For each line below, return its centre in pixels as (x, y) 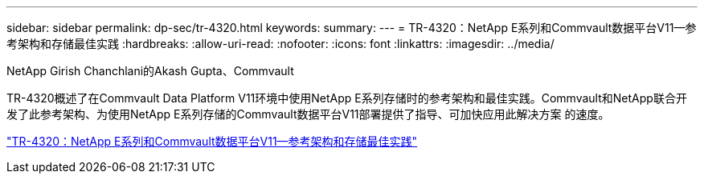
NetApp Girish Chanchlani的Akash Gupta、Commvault (150, 71)
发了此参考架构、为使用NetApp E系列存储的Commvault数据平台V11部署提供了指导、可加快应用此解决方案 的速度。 (308, 114)
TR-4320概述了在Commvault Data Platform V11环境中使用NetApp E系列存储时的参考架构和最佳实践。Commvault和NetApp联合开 (347, 98)
